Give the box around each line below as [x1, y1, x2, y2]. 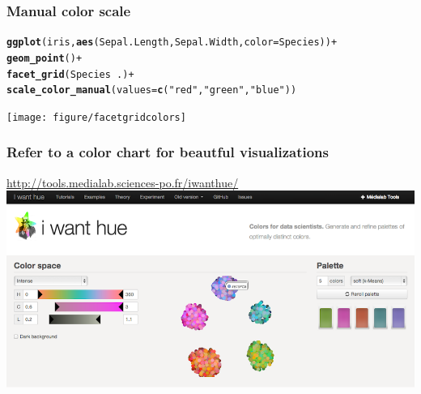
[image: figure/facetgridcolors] [6, 111, 186, 123]
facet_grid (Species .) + [6, 68, 134, 80]
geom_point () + [6, 52, 83, 64]
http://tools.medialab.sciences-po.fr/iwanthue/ [6, 173, 239, 191]
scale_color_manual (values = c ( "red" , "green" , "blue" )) [6, 84, 297, 96]
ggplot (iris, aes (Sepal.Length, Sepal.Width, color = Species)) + [6, 36, 338, 49]
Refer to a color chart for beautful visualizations [6, 142, 329, 162]
